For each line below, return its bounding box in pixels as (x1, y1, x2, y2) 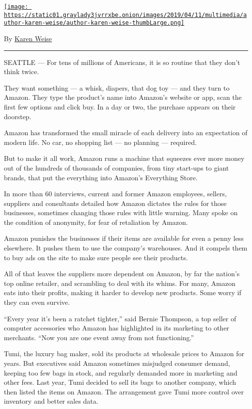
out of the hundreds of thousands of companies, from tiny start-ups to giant (4, 162, 229, 173)
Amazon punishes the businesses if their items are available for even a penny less (4, 233, 244, 243)
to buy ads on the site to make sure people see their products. (4, 252, 188, 262)
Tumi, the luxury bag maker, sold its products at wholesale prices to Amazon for (4, 348, 245, 359)
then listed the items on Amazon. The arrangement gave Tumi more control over (4, 386, 244, 396)
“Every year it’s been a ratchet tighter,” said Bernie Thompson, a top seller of (4, 313, 236, 323)
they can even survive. (4, 297, 70, 307)
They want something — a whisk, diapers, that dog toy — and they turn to (4, 82, 230, 93)
